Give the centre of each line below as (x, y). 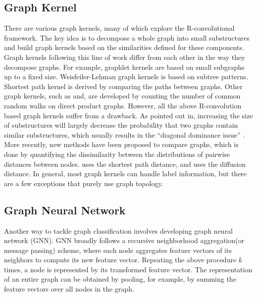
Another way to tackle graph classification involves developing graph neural (119, 230)
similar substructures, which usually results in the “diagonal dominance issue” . (125, 134)
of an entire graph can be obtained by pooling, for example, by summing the (120, 279)
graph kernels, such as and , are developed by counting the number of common (122, 96)
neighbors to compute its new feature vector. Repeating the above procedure (120, 260)
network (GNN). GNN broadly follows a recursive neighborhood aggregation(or (124, 240)
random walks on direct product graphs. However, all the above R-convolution (123, 105)
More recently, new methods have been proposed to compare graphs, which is (121, 144)
